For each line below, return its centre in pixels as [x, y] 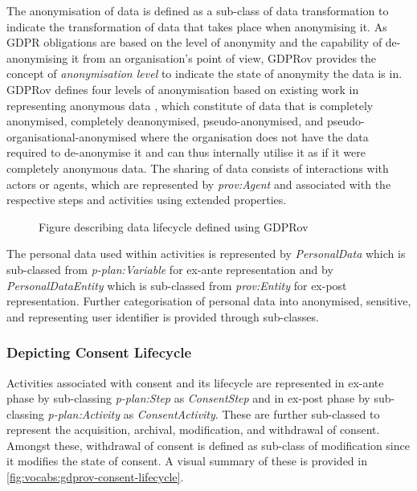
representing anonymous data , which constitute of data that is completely [190, 105]
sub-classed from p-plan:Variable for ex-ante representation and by [170, 269]
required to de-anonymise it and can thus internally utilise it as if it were [186, 152]
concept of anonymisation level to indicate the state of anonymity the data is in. [204, 74]
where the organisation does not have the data [254, 136]
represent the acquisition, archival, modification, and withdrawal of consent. [193, 430]
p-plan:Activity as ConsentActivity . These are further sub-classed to [214, 413]
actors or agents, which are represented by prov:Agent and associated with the [199, 184]
